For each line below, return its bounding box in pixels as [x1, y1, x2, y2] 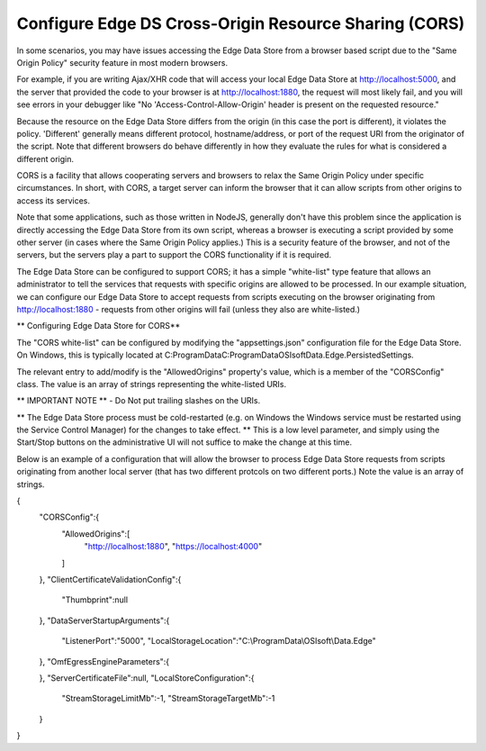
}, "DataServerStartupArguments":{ [39, 615, 170, 626]
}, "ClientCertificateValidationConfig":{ [39, 575, 182, 584]
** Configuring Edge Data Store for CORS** [16, 321, 181, 331]
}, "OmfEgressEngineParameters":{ [39, 656, 170, 666]
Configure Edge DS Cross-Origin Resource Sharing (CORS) [16, 14, 465, 33]
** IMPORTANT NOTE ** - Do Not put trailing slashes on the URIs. [16, 395, 261, 406]
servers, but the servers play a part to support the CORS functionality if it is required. [16, 249, 332, 260]
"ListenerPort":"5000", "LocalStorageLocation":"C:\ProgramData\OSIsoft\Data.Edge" [61, 636, 377, 647]
